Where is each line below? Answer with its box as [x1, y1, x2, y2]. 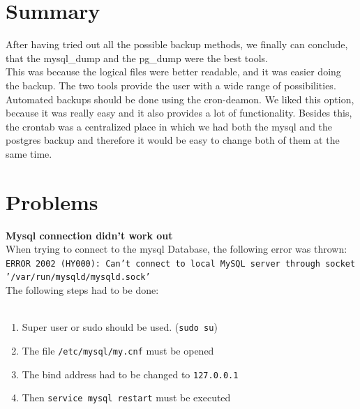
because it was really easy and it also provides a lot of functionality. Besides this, [6, 105, 352, 120]
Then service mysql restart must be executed [22, 390, 231, 405]
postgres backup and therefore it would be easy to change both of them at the [6, 133, 340, 147]
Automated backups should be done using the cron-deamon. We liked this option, [6, 91, 354, 106]
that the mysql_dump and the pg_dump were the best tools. [6, 50, 268, 65]
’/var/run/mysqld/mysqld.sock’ [6, 272, 151, 283]
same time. [6, 146, 52, 161]
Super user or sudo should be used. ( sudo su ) [22, 320, 218, 334]
